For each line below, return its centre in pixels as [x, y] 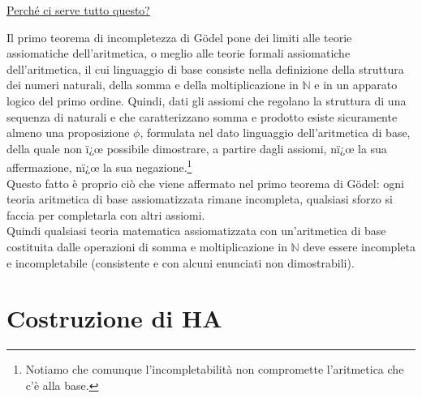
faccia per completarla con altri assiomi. [106, 214]
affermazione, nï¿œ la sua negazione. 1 [99, 166]
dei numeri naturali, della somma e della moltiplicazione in [153, 85]
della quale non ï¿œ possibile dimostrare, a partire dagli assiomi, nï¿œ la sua [197, 148]
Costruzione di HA [114, 318]
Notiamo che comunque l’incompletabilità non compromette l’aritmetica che [215, 369]
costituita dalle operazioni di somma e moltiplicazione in [147, 246]
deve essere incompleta [359, 246]
